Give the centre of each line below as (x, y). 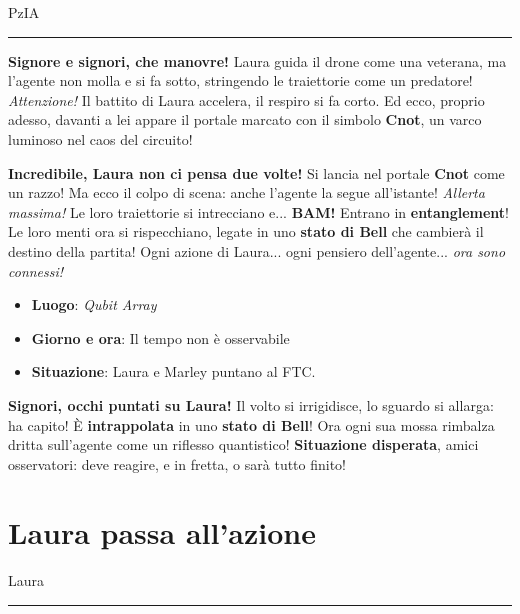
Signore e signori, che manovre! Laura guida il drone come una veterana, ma (257, 60)
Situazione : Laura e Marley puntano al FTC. (173, 371)
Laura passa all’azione (162, 532)
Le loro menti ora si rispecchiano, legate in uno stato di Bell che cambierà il (246, 231)
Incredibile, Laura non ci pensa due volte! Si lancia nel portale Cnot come (256, 172)
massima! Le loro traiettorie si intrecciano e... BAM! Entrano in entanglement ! (259, 211)
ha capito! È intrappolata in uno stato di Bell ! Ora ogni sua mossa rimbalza (251, 424)
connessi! (36, 270)
